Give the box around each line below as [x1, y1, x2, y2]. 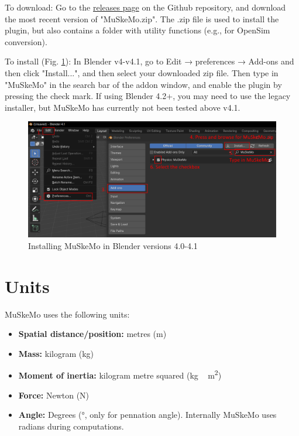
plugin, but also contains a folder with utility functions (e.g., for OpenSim [5, 24, 270, 36]
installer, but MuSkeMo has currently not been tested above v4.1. [5, 101, 240, 113]
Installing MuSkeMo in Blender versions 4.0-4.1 [28, 239, 198, 251]
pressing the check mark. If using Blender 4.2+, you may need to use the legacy [5, 90, 291, 102]
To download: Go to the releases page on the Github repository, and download [5, 1, 286, 13]
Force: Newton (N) [18, 389, 90, 401]
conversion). [5, 35, 47, 47]
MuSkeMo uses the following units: [5, 308, 130, 320]
